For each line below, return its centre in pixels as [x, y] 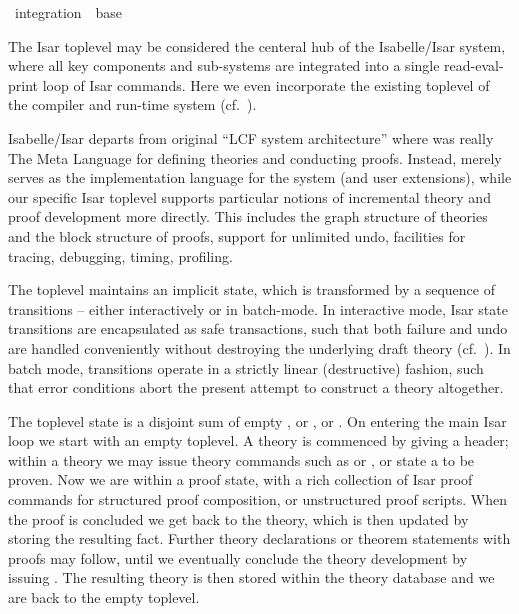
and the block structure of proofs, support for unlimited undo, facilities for [237, 235]
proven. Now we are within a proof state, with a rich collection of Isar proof [240, 479]
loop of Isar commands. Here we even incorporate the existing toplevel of [266, 84]
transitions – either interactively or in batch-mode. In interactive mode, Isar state [258, 308]
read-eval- [474, 65]
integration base [68, 12]
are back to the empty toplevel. [104, 597]
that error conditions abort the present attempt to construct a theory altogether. [256, 387]
